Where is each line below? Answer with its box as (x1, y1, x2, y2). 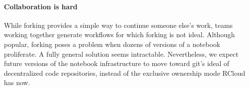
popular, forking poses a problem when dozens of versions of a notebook (4, 39, 221, 49)
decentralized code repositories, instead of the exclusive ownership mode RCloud (4, 67, 246, 78)
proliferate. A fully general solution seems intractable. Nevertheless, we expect (4, 48, 239, 59)
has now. (4, 77, 30, 88)
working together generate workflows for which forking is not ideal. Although (4, 29, 235, 40)
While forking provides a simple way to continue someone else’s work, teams (4, 20, 233, 30)
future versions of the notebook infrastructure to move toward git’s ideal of (4, 58, 229, 68)
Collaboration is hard (4, 1, 77, 11)
